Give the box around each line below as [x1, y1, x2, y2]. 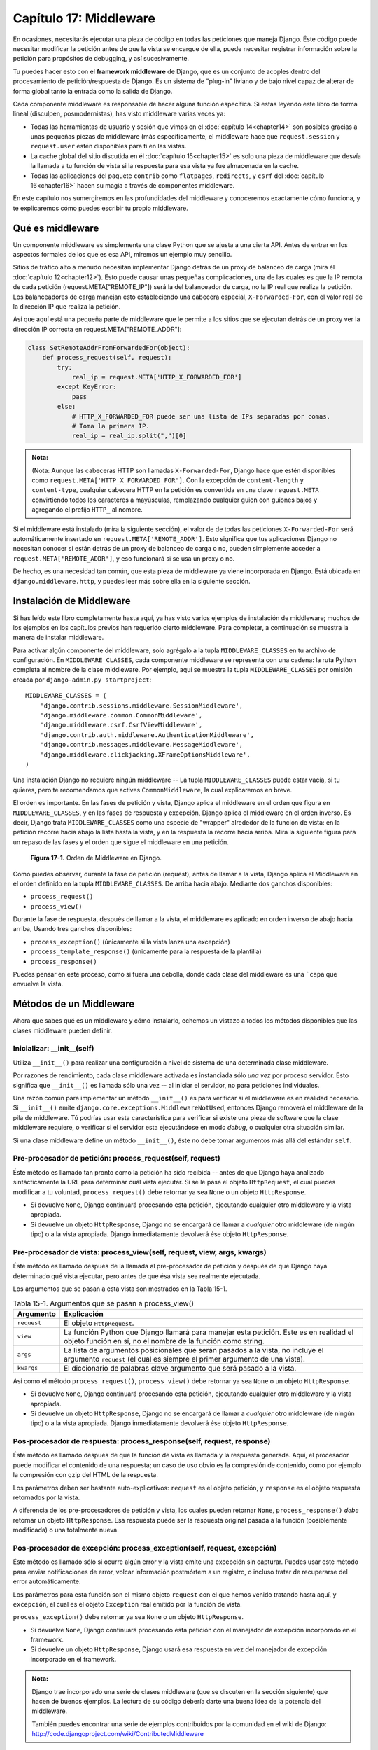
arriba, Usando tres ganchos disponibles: [13, 925, 132, 933]
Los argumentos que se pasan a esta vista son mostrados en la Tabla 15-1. [13, 1284, 227, 1293]
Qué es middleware [13, 222, 99, 234]
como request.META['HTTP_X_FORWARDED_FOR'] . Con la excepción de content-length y [31, 476, 304, 484]
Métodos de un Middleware [13, 998, 135, 1010]
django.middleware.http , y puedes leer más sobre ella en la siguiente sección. [13, 577, 251, 585]
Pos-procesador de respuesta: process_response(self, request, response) [13, 1436, 271, 1446]
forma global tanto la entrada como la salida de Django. [13, 87, 173, 95]
